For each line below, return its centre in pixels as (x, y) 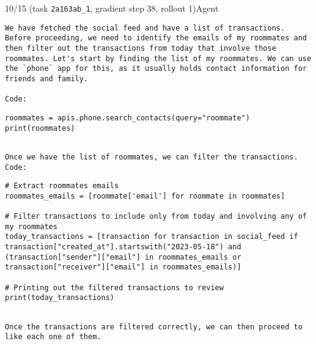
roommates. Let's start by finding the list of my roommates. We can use (158, 58)
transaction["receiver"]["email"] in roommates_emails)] (123, 267)
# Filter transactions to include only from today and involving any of (156, 217)
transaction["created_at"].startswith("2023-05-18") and (123, 247)
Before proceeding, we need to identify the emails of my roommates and (156, 38)
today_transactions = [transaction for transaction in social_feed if (152, 237)
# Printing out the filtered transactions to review (114, 287)
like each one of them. (53, 337)
